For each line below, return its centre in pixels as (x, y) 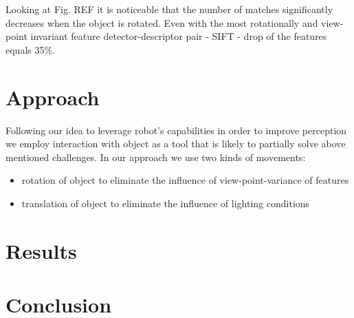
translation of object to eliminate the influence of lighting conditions (166, 203)
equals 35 (25, 49)
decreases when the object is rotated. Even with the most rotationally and (162, 22)
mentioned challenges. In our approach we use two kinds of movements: (156, 157)
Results (41, 250)
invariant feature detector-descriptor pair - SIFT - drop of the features (179, 36)
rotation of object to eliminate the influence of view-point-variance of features (185, 180)
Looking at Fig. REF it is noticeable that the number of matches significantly (169, 9)
